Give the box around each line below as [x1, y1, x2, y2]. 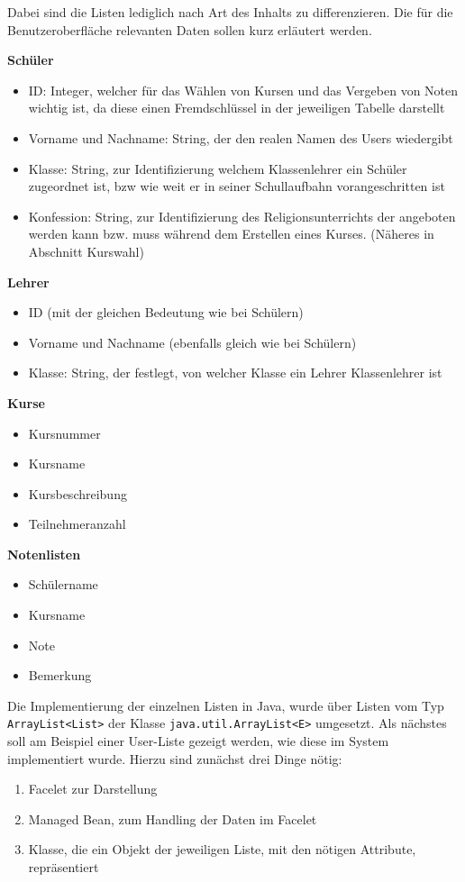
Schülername [28, 575, 98, 594]
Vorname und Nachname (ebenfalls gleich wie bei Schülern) [28, 332, 357, 351]
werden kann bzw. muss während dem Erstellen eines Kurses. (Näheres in [28, 224, 434, 243]
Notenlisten [7, 544, 81, 563]
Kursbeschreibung [28, 484, 127, 503]
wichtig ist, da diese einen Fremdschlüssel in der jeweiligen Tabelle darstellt [28, 98, 445, 117]
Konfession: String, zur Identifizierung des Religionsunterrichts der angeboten [28, 206, 456, 225]
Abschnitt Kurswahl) [28, 241, 144, 260]
